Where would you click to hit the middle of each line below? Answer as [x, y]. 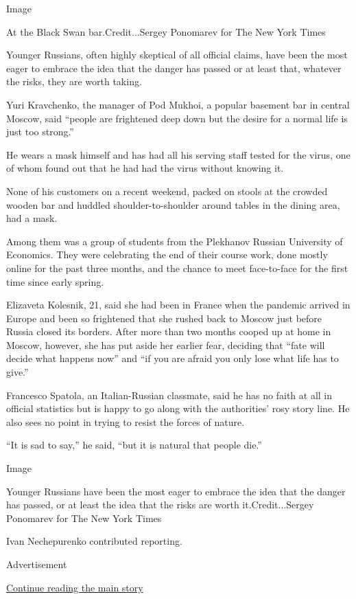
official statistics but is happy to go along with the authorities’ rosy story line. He [178, 408]
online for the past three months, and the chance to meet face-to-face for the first [177, 268]
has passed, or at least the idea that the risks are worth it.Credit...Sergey [160, 505]
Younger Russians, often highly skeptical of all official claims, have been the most [177, 55]
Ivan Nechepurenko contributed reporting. [94, 541]
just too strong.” [40, 132]
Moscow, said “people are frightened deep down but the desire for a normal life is [177, 118]
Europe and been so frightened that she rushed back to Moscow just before [164, 318]
